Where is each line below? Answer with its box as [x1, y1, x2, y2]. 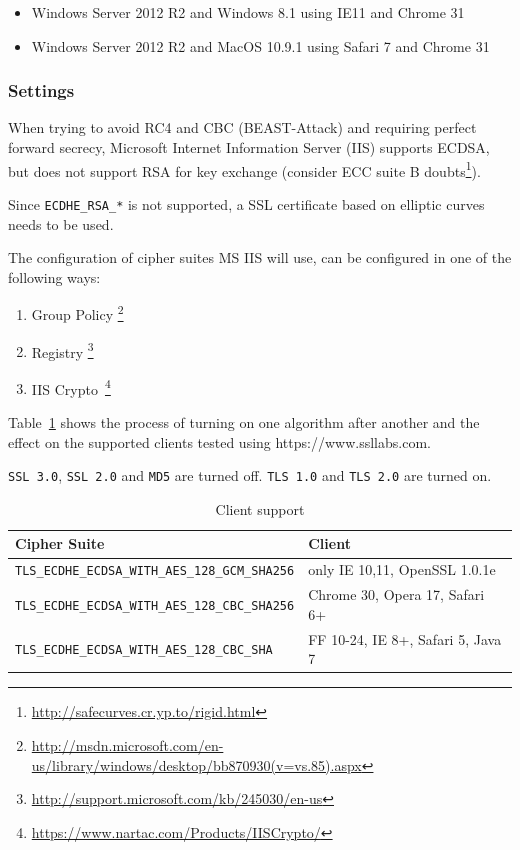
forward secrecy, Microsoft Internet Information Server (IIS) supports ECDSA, [8, 137, 490, 157]
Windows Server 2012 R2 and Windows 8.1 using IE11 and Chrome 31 [31, 2, 465, 22]
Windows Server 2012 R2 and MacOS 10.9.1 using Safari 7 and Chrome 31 [31, 35, 490, 56]
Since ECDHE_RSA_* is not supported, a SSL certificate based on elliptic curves [8, 193, 485, 214]
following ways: [8, 266, 101, 287]
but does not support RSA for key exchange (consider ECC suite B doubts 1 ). [8, 157, 481, 181]
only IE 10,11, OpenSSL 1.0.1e [308, 559, 496, 580]
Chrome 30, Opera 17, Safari [308, 584, 485, 605]
